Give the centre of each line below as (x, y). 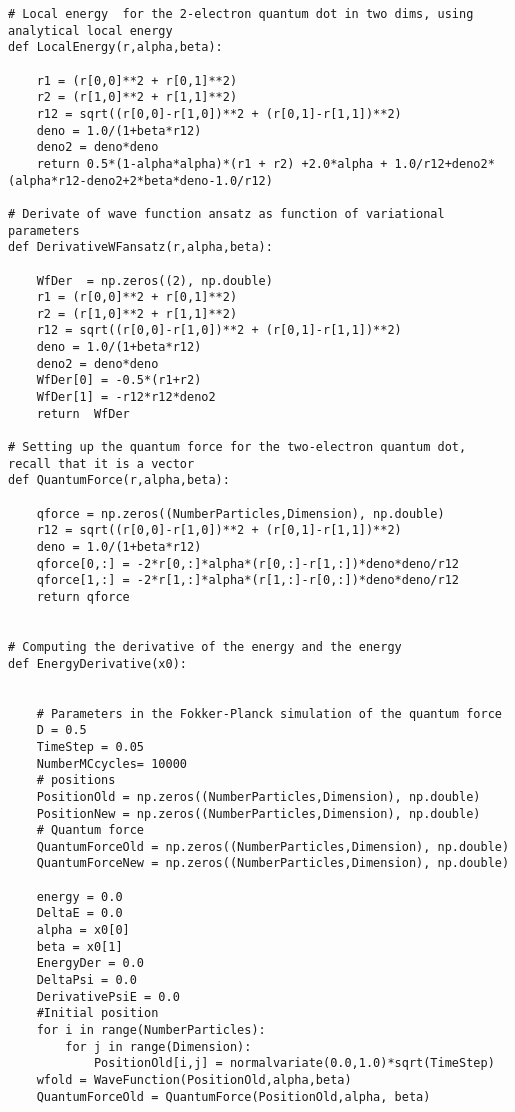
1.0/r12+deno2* (444, 163)
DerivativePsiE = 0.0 (108, 996)
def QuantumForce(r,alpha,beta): (119, 480)
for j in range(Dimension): (158, 1046)
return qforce (83, 596)
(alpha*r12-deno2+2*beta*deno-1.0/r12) (140, 180)
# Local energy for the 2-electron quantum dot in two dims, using (241, 14)
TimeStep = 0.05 (90, 746)
